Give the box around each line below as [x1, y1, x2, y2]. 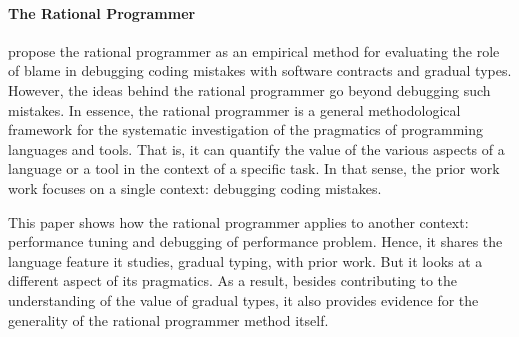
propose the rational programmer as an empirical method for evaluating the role [8, 40, 500, 61]
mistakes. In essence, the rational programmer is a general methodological [8, 99, 461, 120]
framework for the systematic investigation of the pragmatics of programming [8, 119, 483, 140]
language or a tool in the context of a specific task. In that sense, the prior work [8, 158, 500, 179]
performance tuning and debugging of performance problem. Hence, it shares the [8, 231, 503, 252]
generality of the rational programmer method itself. [8, 309, 329, 330]
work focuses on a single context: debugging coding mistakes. [8, 177, 382, 198]
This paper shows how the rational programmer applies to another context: [8, 211, 469, 232]
